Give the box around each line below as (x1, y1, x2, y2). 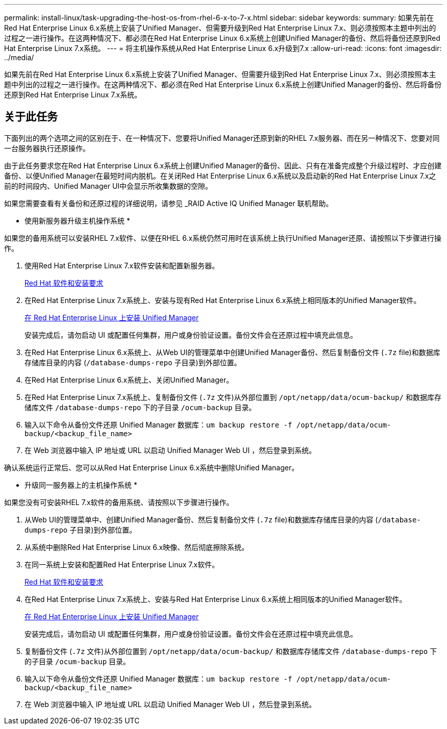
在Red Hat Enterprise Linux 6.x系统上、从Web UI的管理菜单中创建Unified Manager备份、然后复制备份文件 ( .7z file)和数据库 (24, 347, 440, 357)
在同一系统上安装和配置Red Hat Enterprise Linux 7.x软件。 (24, 560, 219, 569)
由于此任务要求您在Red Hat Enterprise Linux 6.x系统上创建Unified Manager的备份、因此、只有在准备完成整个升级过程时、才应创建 (4, 161, 442, 170)
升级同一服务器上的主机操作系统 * (24, 480, 137, 489)
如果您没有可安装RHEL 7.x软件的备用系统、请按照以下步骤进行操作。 (4, 497, 234, 507)
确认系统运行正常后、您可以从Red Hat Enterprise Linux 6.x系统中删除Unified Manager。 (4, 463, 299, 472)
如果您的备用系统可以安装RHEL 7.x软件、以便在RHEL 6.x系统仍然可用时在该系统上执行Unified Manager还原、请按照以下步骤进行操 (4, 233, 442, 242)
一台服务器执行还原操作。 (4, 143, 90, 153)
